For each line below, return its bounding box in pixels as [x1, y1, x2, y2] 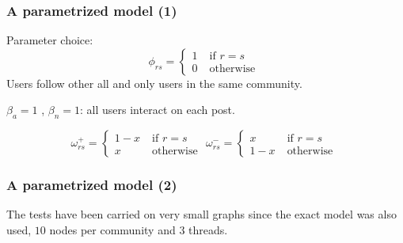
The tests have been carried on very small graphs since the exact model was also [6, 206, 397, 222]
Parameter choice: [6, 32, 93, 48]
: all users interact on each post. [80, 101, 235, 118]
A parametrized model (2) [6, 175, 177, 195]
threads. [188, 222, 228, 238]
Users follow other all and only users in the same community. [6, 74, 302, 91]
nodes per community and [49, 222, 176, 238]
